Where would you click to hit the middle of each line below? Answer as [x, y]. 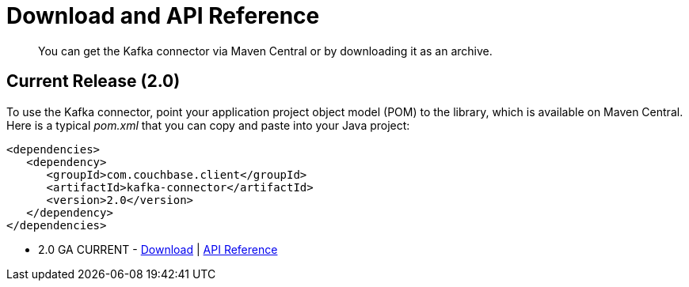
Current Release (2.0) [93, 81]
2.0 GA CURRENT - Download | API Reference [158, 249]
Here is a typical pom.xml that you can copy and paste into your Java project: [208, 125]
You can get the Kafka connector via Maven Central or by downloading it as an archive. [265, 51]
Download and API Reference [163, 16]
